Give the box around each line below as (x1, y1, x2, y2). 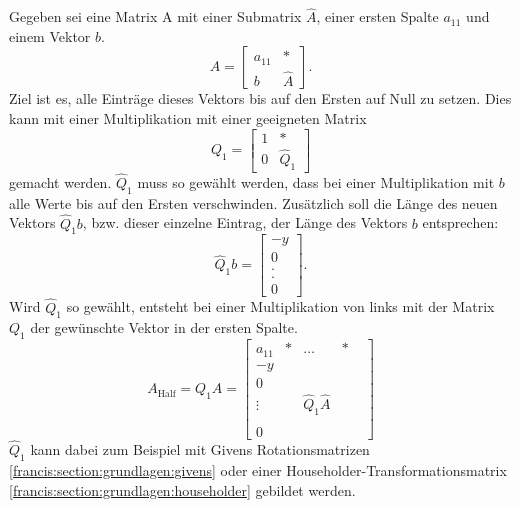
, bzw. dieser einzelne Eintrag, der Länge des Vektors (82, 212, 408, 233)
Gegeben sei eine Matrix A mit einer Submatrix (9, 6, 302, 27)
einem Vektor (9, 25, 91, 46)
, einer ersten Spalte (316, 6, 439, 27)
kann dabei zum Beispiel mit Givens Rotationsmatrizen (30, 439, 370, 460)
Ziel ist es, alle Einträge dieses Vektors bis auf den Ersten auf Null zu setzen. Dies (9, 88, 512, 109)
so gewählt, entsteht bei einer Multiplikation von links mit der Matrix (66, 296, 495, 317)
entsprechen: (422, 212, 499, 233)
